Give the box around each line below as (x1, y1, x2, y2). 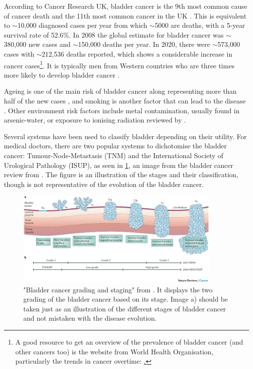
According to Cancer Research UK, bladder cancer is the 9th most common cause (4, 1, 247, 11)
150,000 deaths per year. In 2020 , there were (78, 39, 210, 49)
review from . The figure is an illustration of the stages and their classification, (4, 169, 238, 180)
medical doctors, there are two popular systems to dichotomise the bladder (4, 141, 227, 151)
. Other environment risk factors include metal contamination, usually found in (4, 105, 240, 115)
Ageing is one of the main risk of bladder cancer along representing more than (4, 86, 237, 96)
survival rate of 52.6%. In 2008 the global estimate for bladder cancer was (4, 29, 224, 40)
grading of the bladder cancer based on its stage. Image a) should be (23, 294, 228, 304)
